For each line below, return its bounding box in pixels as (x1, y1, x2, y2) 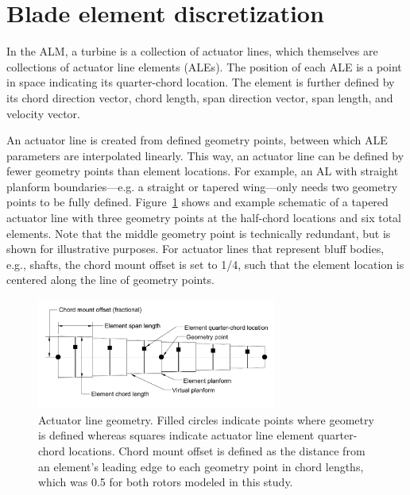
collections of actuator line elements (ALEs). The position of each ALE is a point (6, 58, 402, 75)
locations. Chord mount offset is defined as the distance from (68, 443, 366, 459)
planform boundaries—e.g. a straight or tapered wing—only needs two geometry (6, 178, 398, 194)
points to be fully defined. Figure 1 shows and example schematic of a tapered (6, 194, 389, 210)
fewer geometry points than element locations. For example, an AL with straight (6, 163, 399, 179)
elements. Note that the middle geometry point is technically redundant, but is (6, 224, 391, 241)
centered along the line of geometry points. (6, 271, 215, 288)
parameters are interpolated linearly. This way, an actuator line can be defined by (6, 147, 404, 163)
